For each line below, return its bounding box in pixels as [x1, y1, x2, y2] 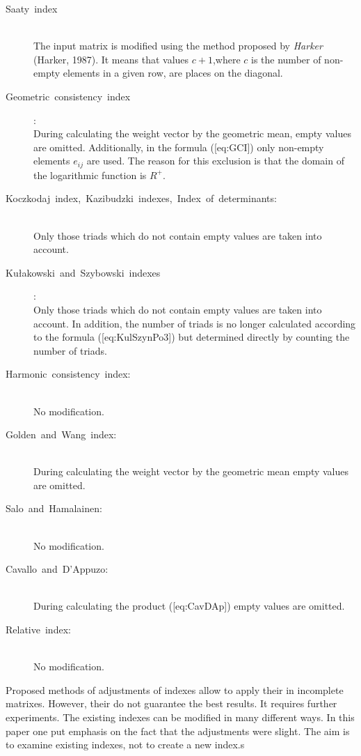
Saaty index [6, 1, 58, 15]
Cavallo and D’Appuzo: [6, 562, 109, 576]
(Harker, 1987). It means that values [33, 52, 189, 66]
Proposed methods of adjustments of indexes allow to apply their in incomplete [6, 682, 344, 697]
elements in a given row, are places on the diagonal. [63, 65, 283, 80]
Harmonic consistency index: [6, 367, 131, 381]
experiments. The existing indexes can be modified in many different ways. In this [6, 710, 355, 725]
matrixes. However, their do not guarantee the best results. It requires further [6, 696, 337, 711]
